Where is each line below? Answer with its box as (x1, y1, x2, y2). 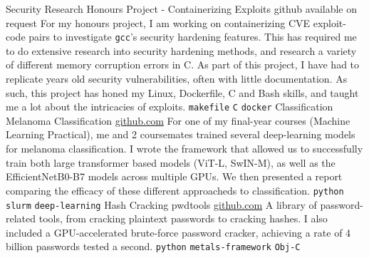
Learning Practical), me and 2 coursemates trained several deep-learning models (6, 127, 355, 142)
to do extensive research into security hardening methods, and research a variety (6, 43, 357, 58)
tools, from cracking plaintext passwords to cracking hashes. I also (38, 211, 328, 226)
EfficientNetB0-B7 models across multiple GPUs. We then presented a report (6, 169, 343, 184)
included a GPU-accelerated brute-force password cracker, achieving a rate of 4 (6, 225, 351, 239)
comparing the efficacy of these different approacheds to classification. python (6, 182, 344, 197)
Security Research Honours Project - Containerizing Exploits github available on (6, 1, 358, 16)
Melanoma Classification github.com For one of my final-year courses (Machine (6, 113, 350, 128)
